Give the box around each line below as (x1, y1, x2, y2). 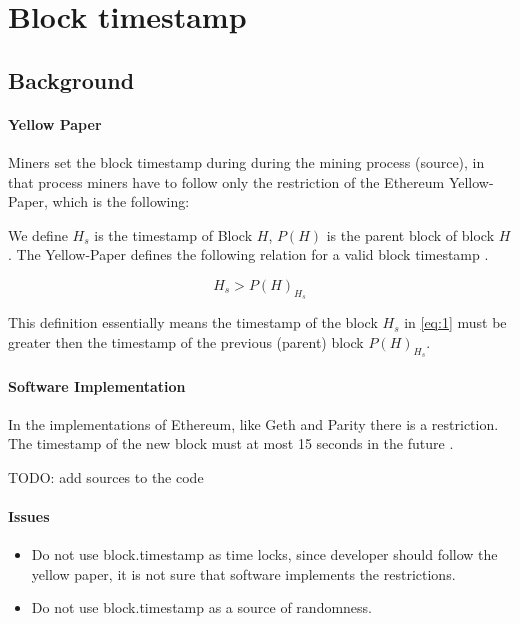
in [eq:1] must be (404, 312, 507, 333)
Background (8, 64, 135, 95)
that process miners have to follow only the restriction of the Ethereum (8, 171, 445, 192)
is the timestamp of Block (94, 224, 253, 245)
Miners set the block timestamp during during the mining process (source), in (8, 151, 485, 172)
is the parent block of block (326, 224, 495, 245)
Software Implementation (8, 375, 186, 396)
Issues (8, 506, 50, 527)
